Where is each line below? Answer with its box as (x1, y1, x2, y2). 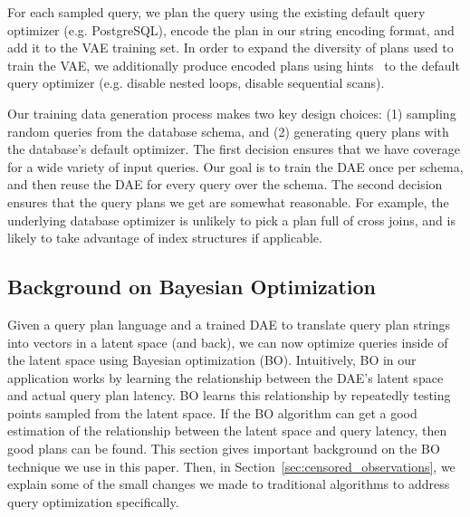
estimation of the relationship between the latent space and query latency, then (7, 421, 447, 440)
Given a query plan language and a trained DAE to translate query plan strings (7, 314, 451, 333)
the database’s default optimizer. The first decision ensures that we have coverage (7, 139, 460, 158)
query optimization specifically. (7, 492, 179, 511)
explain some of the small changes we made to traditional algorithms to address (7, 474, 450, 493)
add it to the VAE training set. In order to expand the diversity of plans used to (7, 38, 454, 57)
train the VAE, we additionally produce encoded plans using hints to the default (7, 55, 460, 74)
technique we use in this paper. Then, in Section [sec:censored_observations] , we (7, 456, 456, 475)
